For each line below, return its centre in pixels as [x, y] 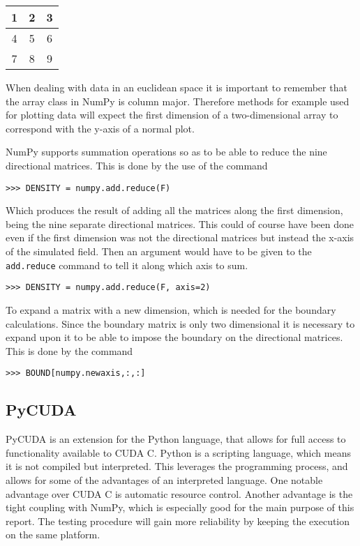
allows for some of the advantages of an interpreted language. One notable [164, 479]
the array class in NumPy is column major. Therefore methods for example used [178, 101]
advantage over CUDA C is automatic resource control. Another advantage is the [179, 493]
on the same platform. [53, 534]
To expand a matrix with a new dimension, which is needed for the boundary [171, 309]
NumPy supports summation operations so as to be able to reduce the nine [166, 152]
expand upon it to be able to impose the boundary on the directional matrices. [174, 337]
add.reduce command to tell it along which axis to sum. [127, 265]
